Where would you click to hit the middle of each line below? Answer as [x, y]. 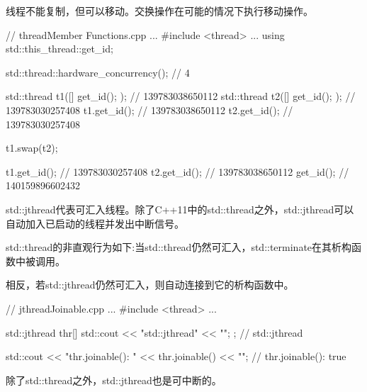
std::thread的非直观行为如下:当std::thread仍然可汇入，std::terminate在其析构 [179, 247]
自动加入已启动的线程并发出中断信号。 [95, 223]
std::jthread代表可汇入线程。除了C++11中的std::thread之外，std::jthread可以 [180, 209]
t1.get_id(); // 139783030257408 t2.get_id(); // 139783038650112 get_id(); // [177, 171]
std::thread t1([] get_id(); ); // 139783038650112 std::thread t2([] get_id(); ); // [181, 96]
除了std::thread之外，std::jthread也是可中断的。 [114, 380]
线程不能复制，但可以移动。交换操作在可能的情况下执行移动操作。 [159, 11]
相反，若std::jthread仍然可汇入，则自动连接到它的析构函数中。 [150, 285]
